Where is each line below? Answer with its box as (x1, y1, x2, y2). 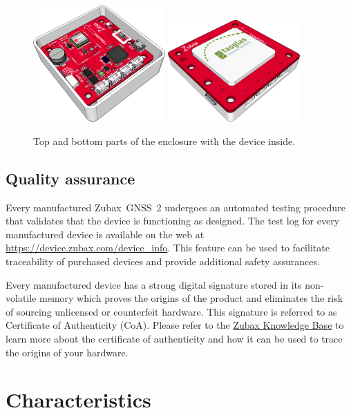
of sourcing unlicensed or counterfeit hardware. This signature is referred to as (6, 304, 337, 318)
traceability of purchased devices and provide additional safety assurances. (6, 254, 320, 269)
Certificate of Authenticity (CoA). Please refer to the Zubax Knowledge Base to (6, 318, 344, 332)
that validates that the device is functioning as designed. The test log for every (6, 213, 340, 228)
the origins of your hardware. (6, 345, 129, 359)
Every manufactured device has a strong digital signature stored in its (6, 277, 302, 291)
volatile (6, 291, 37, 305)
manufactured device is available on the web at (6, 227, 205, 241)
